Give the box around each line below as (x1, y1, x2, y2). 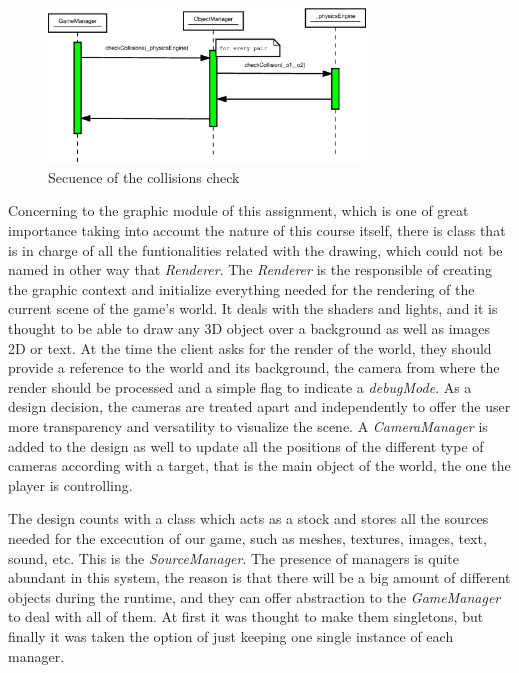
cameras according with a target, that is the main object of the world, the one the (8, 455, 511, 476)
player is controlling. (8, 474, 133, 495)
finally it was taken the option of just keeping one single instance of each (8, 625, 454, 646)
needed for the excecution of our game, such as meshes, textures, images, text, (8, 527, 487, 548)
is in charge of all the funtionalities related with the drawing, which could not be (8, 239, 503, 260)
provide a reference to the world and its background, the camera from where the (8, 357, 500, 378)
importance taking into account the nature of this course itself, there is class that (8, 220, 506, 241)
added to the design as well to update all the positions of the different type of (8, 435, 484, 456)
